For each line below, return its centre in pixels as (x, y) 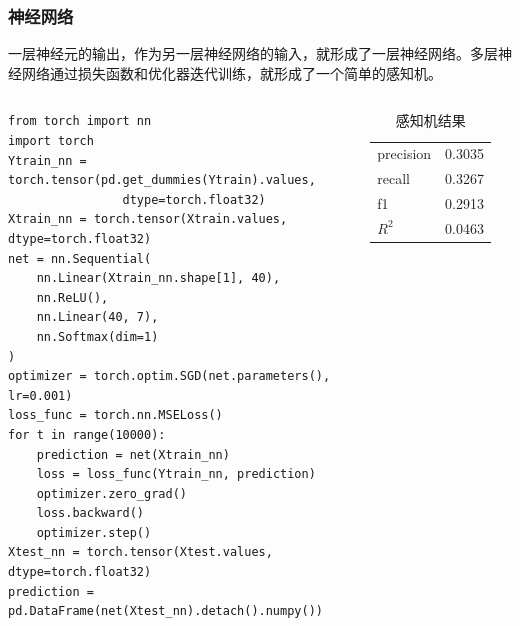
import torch (51, 141)
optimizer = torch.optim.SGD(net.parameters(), (169, 376)
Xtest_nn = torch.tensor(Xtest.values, (140, 552)
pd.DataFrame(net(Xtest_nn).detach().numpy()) (165, 611)
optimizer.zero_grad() (111, 493)
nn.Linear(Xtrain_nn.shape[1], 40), (158, 278)
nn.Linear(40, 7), (97, 317)
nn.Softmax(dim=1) (97, 336)
